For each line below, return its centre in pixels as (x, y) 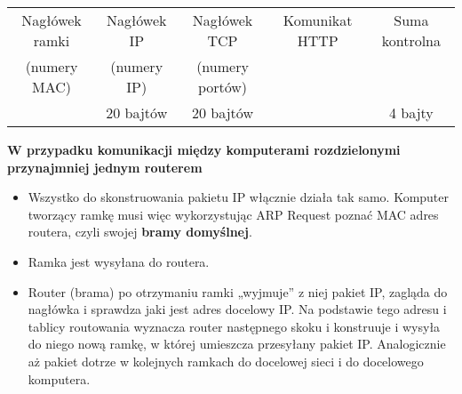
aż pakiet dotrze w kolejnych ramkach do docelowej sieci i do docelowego (226, 361)
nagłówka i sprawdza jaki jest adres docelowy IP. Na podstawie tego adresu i (237, 309)
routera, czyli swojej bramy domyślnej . (140, 232)
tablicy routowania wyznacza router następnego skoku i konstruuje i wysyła (234, 326)
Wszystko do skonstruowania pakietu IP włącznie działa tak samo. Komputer (239, 197)
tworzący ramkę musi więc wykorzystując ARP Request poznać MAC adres (233, 214)
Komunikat (318, 20)
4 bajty (411, 113)
